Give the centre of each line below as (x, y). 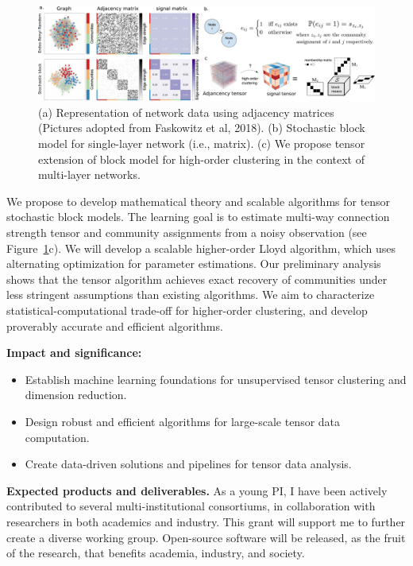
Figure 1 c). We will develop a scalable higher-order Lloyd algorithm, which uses (201, 248)
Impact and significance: (74, 353)
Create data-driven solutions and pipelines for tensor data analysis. (188, 464)
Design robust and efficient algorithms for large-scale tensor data (183, 421)
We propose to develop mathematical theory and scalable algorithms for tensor (199, 201)
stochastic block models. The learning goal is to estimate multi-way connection (198, 217)
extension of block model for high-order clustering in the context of (201, 159)
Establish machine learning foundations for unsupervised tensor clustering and (216, 379)
